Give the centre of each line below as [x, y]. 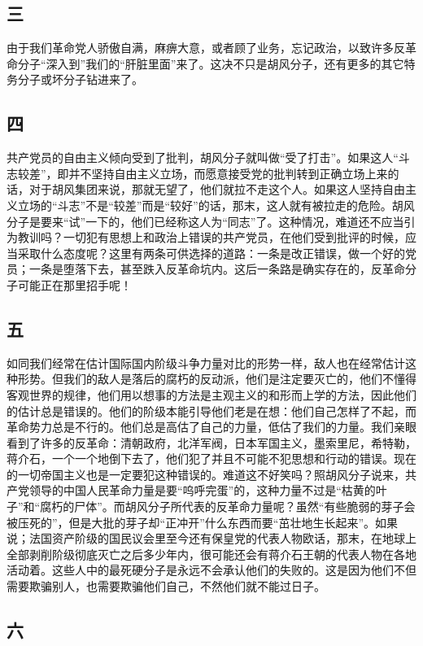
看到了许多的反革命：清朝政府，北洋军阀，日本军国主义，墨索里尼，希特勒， [211, 442]
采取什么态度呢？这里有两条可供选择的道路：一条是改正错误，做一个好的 [211, 253]
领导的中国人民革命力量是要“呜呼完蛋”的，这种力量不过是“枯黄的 [202, 490]
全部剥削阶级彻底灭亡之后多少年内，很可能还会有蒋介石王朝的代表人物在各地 [211, 554]
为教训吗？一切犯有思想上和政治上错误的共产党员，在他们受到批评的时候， [206, 237]
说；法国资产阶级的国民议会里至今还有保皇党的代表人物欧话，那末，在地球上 [211, 538]
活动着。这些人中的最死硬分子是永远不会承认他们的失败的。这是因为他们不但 [211, 570]
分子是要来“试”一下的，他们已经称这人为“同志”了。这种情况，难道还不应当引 [211, 221]
